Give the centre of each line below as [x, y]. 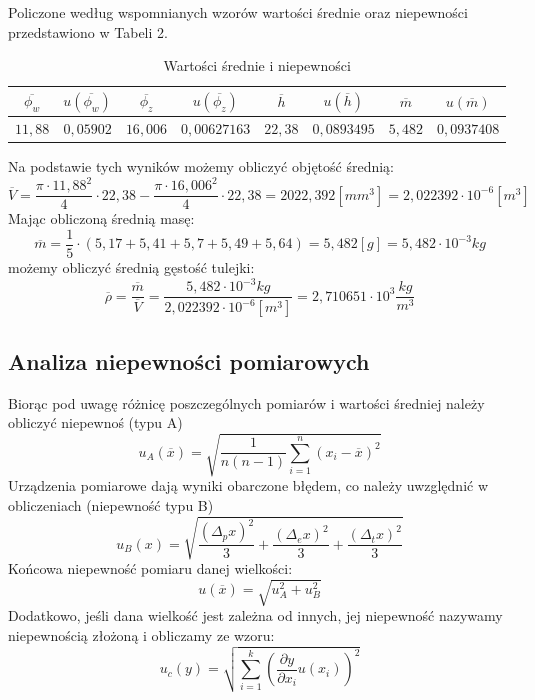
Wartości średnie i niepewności [257, 65]
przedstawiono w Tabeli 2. [88, 31]
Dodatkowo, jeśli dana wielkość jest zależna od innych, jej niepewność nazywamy [255, 615]
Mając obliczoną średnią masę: [101, 218]
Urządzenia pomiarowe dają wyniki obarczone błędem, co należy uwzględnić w [248, 485]
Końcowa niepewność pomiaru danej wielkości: [150, 568]
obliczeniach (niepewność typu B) [111, 504]
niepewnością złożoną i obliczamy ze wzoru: [141, 634]
